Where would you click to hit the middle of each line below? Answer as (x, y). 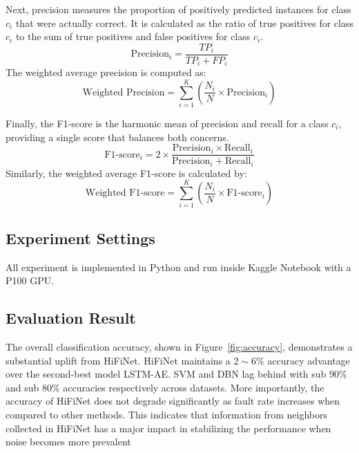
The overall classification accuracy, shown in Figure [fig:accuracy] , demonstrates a (179, 347)
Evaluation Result (71, 318)
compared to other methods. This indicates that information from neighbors (167, 414)
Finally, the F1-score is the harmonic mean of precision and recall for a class (167, 123)
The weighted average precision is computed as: (106, 72)
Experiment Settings (80, 238)
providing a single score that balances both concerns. (117, 137)
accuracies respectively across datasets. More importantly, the (194, 387)
